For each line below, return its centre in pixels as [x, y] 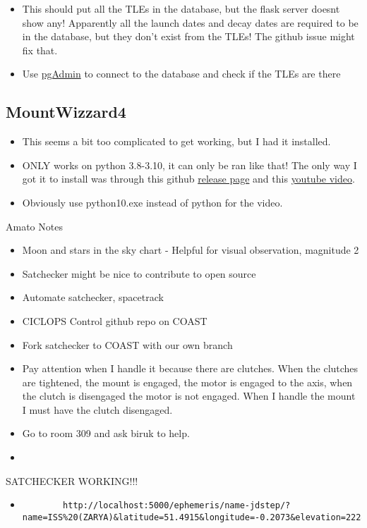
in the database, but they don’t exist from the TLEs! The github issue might [188, 36]
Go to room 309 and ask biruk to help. [106, 433]
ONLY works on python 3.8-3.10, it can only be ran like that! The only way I [189, 165]
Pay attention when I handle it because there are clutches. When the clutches [190, 368]
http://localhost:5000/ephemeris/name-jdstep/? [177, 506]
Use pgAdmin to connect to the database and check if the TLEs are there [181, 74]
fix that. [40, 50]
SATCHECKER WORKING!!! [72, 480]
